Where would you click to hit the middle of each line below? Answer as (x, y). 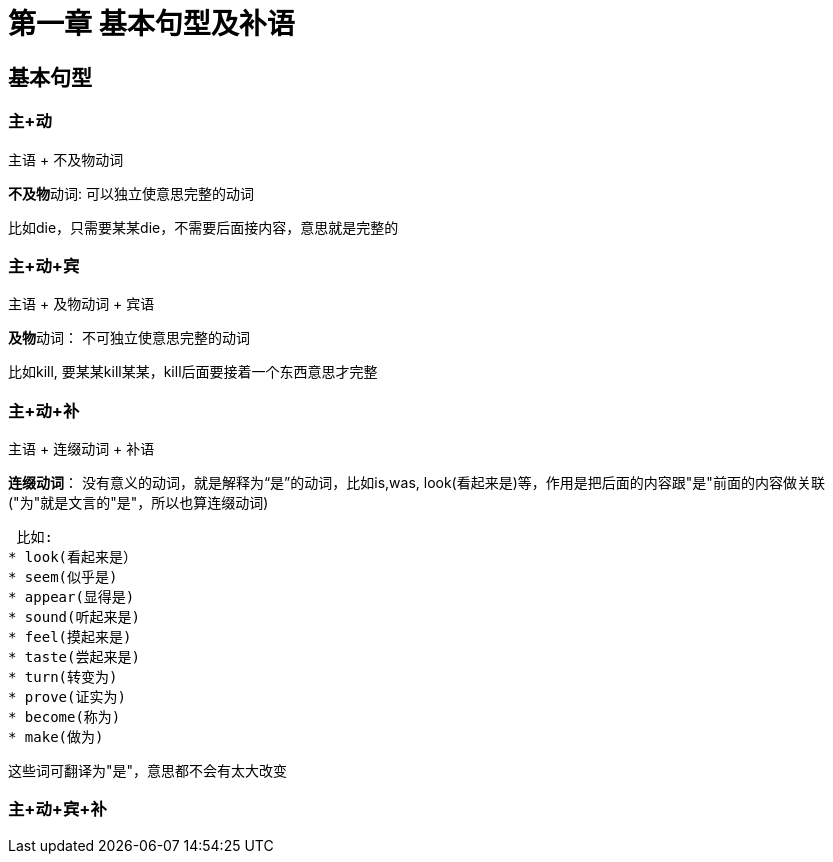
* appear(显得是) (71, 597)
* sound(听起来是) (74, 617)
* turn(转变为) (63, 677)
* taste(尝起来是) (74, 657)
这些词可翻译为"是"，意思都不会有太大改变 (148, 771)
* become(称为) (64, 717)
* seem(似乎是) (63, 577)
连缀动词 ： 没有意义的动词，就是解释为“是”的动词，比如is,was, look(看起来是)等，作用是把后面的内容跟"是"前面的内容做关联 (416, 483)
